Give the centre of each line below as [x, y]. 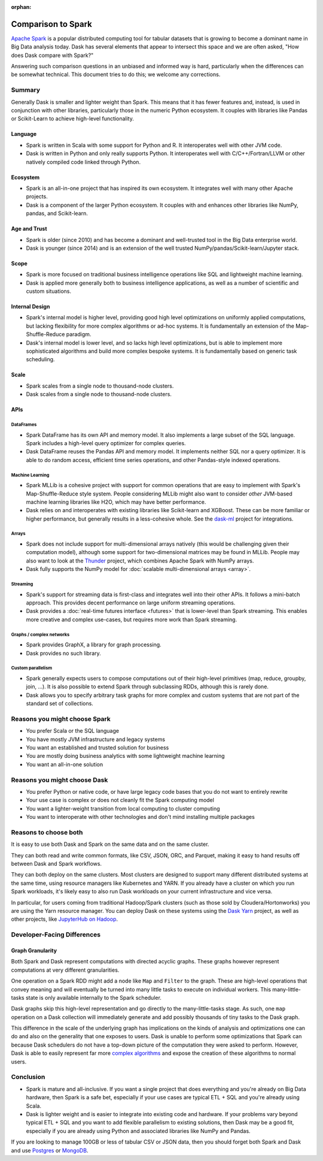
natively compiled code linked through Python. [83, 162]
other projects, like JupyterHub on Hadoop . [65, 919]
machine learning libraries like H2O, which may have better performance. [116, 502]
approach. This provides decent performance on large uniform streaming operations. [131, 603]
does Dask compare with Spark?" [52, 55]
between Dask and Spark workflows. [56, 864]
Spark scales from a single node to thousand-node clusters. [100, 386]
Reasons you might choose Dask [60, 780]
